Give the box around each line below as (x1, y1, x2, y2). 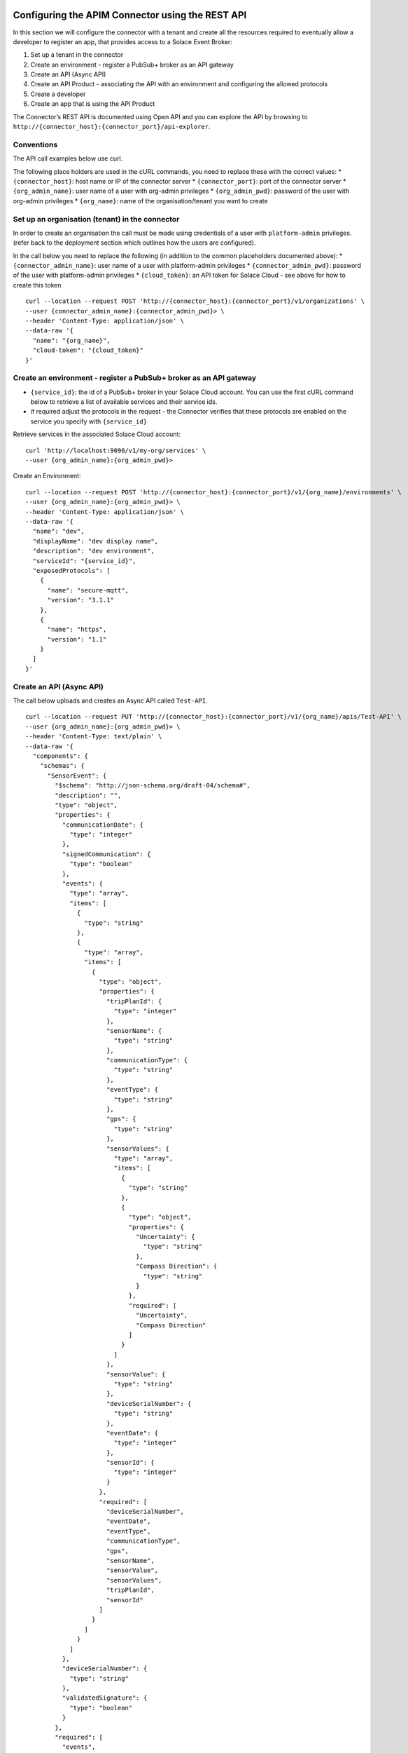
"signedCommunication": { (62, 850, 151, 858)
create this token (13, 280, 62, 289)
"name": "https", (47, 625, 107, 634)
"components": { (32, 752, 89, 760)
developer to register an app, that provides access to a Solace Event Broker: (13, 37, 232, 46)
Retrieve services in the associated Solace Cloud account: (13, 430, 181, 438)
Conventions (13, 140, 58, 149)
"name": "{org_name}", (32, 337, 111, 344)
